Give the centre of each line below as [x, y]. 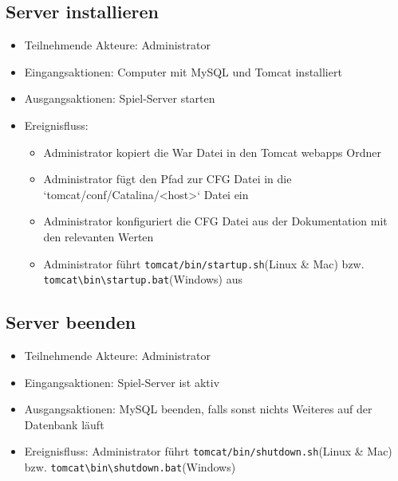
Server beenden [71, 322]
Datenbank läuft [64, 424]
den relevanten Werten [99, 236]
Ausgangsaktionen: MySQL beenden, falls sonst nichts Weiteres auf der [198, 409]
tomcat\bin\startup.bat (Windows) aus [143, 279]
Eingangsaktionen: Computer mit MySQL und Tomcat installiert [183, 71]
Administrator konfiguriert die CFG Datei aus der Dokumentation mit [215, 221]
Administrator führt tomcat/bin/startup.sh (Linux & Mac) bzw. [204, 263]
